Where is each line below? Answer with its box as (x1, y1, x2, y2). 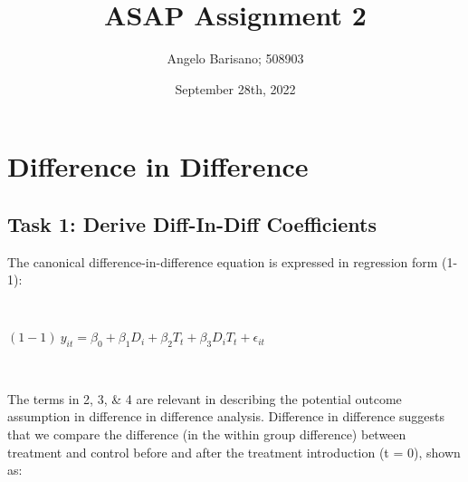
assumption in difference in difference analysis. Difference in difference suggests (7, 407, 445, 426)
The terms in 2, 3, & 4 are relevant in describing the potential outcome (7, 389, 402, 408)
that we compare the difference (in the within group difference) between (7, 425, 406, 444)
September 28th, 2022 (175, 79, 296, 98)
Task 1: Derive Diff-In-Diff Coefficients (7, 209, 377, 237)
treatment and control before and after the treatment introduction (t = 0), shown (7, 442, 461, 461)
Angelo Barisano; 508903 (167, 49, 304, 68)
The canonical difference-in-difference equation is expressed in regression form (7, 252, 438, 271)
